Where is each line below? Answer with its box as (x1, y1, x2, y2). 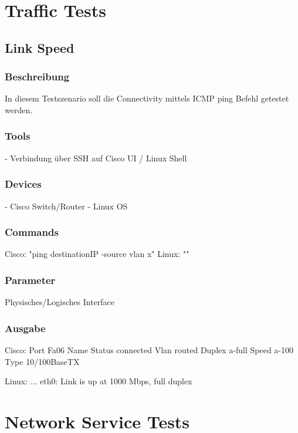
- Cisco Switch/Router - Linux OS (5, 199, 128, 212)
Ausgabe (5, 320, 46, 335)
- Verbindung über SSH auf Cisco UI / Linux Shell (5, 151, 187, 164)
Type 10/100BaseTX (5, 355, 80, 367)
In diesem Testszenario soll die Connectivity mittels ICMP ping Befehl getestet (5, 92, 289, 104)
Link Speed (5, 38, 74, 56)
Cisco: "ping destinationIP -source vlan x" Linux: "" (5, 248, 189, 260)
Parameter (5, 272, 56, 287)
